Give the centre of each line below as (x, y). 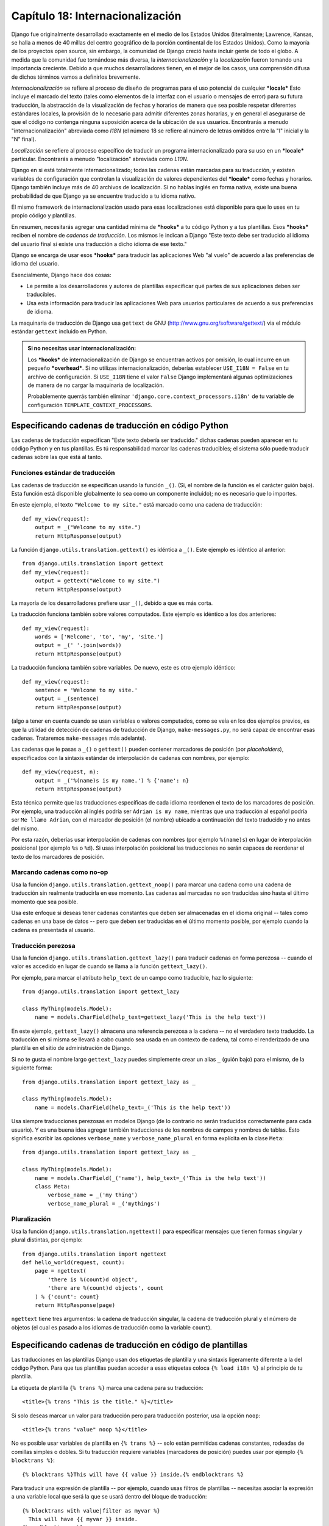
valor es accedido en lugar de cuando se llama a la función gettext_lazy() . (109, 966)
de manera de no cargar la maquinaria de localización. (96, 385)
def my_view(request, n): (61, 772)
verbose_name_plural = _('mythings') (104, 1203)
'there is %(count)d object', (93, 1279)
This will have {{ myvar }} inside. (83, 1519)
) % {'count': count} (67, 1296)
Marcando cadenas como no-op (60, 872)
